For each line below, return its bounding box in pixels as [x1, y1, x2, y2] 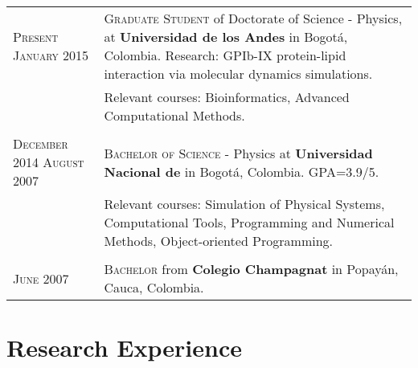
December [13, 134, 68, 153]
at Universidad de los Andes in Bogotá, [104, 27, 348, 46]
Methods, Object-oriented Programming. [104, 231, 334, 250]
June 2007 [13, 268, 69, 288]
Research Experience [6, 331, 242, 364]
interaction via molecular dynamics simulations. [104, 64, 373, 83]
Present [13, 27, 59, 46]
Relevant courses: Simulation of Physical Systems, [104, 194, 385, 213]
